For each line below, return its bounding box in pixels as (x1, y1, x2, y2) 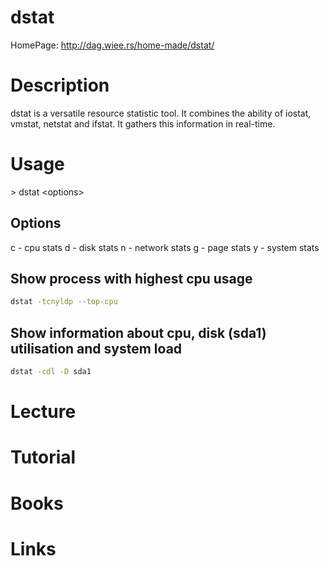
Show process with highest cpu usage (10, 271, 253, 288)
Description (10, 74, 110, 97)
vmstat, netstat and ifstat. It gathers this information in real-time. (10, 117, 276, 130)
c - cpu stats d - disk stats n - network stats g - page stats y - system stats (10, 241, 320, 253)
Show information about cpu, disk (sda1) (10, 324, 267, 341)
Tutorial (10, 446, 77, 469)
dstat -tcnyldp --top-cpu (10, 297, 118, 307)
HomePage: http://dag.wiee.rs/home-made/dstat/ (10, 39, 215, 51)
